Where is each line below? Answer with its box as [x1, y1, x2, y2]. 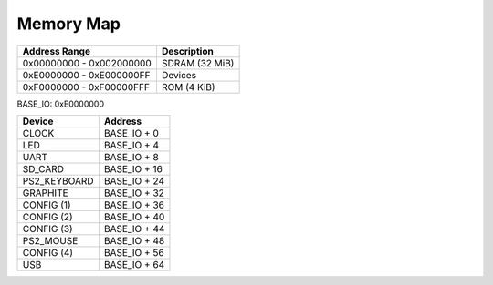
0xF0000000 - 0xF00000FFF [22, 80, 151, 93]
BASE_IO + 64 [103, 258, 165, 270]
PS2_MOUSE [22, 234, 79, 247]
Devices [161, 68, 196, 81]
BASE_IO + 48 [103, 234, 165, 247]
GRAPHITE [22, 187, 68, 199]
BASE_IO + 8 [103, 150, 159, 163]
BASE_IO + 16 [103, 162, 163, 175]
